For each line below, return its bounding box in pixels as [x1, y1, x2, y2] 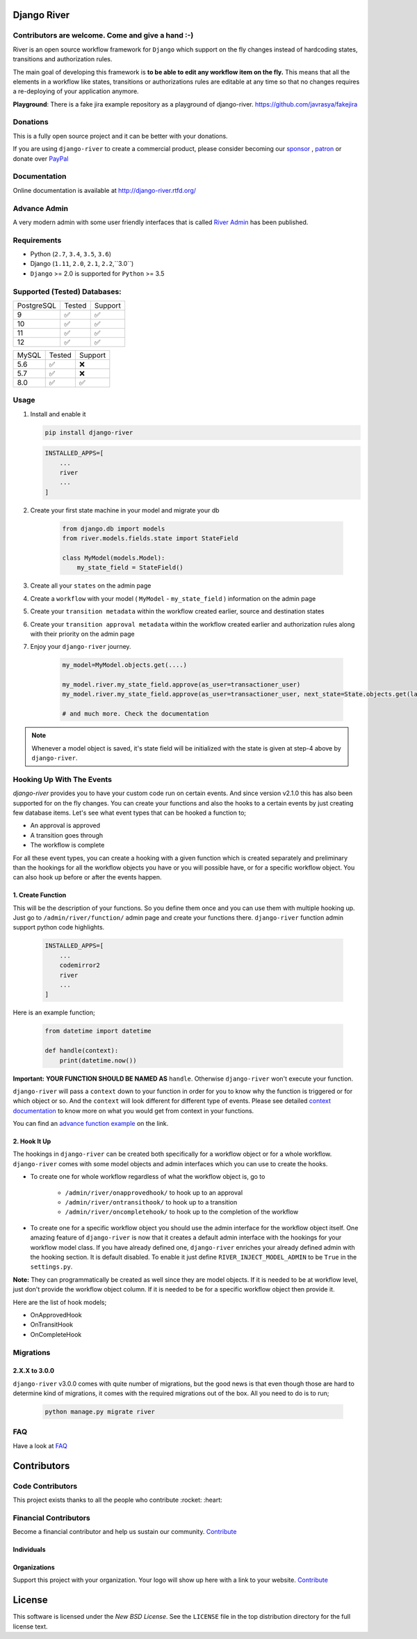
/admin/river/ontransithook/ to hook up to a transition [65, 1198, 238, 1207]
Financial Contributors [13, 1513, 90, 1523]
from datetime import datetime [44, 1027, 152, 1035]
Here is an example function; [13, 1008, 95, 1017]
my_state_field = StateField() [76, 564, 183, 572]
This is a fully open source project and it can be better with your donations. [13, 132, 229, 140]
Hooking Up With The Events [13, 774, 113, 784]
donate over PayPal [13, 154, 69, 163]
